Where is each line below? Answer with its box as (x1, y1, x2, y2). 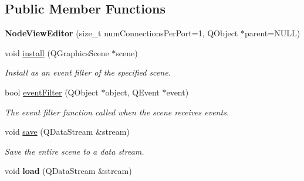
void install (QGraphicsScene (5, 46, 109, 59)
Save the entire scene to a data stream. (5, 145, 144, 157)
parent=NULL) (244, 27, 300, 39)
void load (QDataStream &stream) (5, 165, 132, 177)
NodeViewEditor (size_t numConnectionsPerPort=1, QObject (5, 27, 238, 39)
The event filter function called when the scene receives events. (5, 105, 229, 118)
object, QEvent (105, 86, 160, 98)
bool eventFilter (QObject (5, 86, 99, 98)
